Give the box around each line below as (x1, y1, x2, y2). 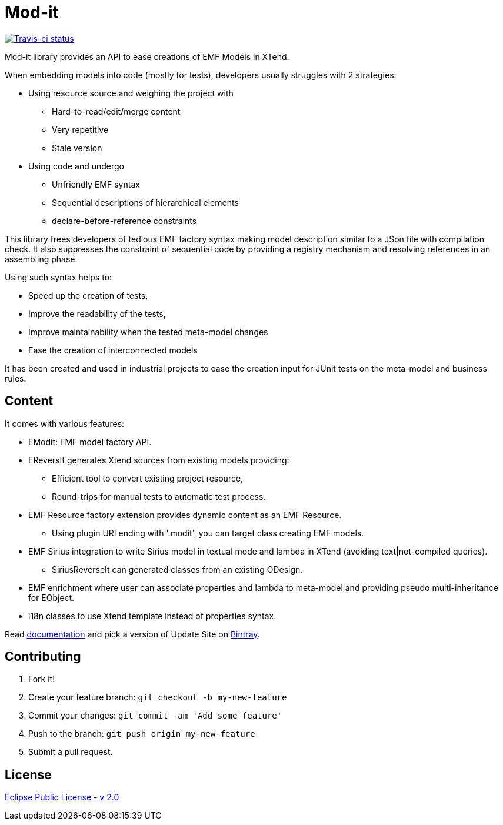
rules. (5, 373, 26, 383)
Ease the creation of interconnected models (28, 345, 198, 355)
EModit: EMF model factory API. (28, 436, 152, 447)
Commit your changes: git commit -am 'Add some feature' (28, 710, 282, 721)
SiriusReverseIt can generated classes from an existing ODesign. (52, 564, 303, 575)
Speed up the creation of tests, (28, 290, 148, 300)
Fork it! (28, 674, 55, 684)
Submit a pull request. (28, 747, 113, 757)
